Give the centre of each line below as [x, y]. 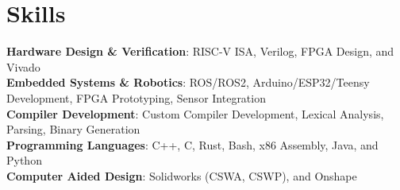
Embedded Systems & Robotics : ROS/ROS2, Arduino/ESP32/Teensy [188, 82]
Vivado [23, 66]
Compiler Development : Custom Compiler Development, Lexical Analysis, [195, 113]
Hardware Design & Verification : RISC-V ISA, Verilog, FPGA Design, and [200, 51]
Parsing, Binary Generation [73, 129]
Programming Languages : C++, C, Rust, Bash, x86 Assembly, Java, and [192, 144]
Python [24, 160]
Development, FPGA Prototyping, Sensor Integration [136, 97]
